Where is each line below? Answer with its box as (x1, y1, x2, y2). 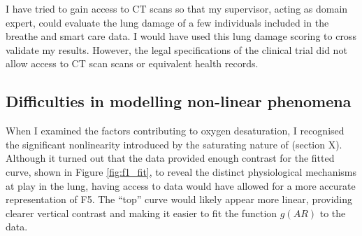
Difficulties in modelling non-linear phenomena (6, 90, 352, 112)
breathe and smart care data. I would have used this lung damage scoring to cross (6, 29, 356, 43)
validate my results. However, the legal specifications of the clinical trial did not (6, 42, 347, 57)
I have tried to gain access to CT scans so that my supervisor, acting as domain (6, 1, 348, 15)
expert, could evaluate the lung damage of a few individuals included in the (6, 15, 329, 29)
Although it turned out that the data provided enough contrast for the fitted (6, 151, 335, 165)
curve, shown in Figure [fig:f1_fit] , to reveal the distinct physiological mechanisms (6, 164, 357, 179)
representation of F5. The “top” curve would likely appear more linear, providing (6, 192, 353, 207)
